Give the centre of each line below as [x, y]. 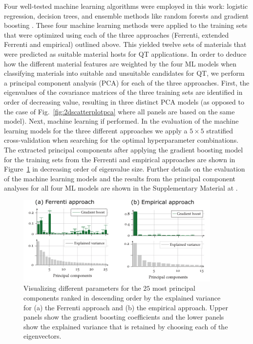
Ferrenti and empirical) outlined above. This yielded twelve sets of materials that [125, 44]
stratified [220, 130]
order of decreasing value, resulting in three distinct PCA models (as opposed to [124, 101]
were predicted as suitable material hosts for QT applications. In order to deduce [125, 54]
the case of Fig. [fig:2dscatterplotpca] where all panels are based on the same [119, 111]
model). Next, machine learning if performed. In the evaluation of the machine [121, 121]
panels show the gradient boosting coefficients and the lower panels [124, 317]
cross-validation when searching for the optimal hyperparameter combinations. [121, 140]
